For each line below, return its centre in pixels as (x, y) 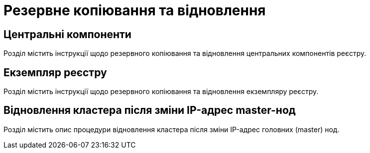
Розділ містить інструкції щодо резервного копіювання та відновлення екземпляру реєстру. (161, 92)
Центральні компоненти (67, 34)
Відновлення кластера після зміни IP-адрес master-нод (150, 110)
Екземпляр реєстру (55, 72)
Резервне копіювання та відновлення (135, 10)
